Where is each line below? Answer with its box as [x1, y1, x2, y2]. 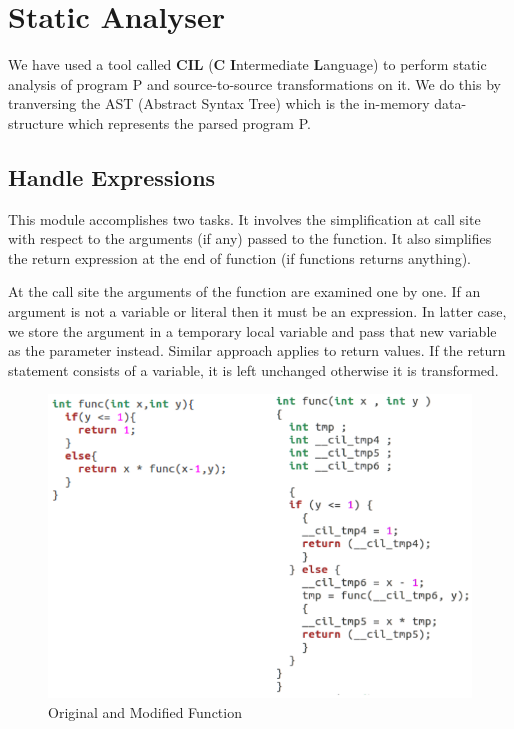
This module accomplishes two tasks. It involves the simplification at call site [8, 208, 481, 229]
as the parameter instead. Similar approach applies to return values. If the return [8, 340, 506, 361]
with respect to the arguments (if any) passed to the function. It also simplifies [8, 228, 492, 249]
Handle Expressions [8, 161, 216, 192]
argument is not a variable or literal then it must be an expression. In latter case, [8, 301, 507, 322]
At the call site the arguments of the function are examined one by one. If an [8, 281, 481, 302]
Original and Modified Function [48, 701, 242, 722]
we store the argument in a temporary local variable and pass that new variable [8, 320, 497, 341]
